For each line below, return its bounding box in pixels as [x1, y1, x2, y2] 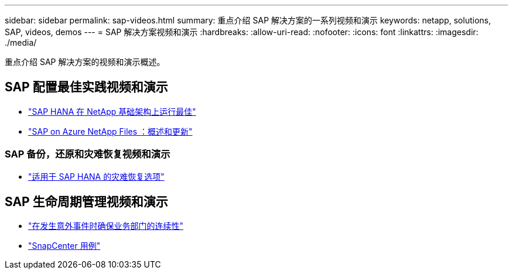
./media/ [5, 37, 37, 47]
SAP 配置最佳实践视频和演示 [5, 80, 168, 95]
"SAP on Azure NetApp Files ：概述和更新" [28, 126, 193, 136]
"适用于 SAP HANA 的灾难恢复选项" [28, 171, 165, 181]
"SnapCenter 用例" [28, 241, 101, 251]
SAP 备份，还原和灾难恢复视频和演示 [5, 148, 170, 160]
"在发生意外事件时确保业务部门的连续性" [28, 221, 184, 231]
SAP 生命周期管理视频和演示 [5, 194, 168, 210]
